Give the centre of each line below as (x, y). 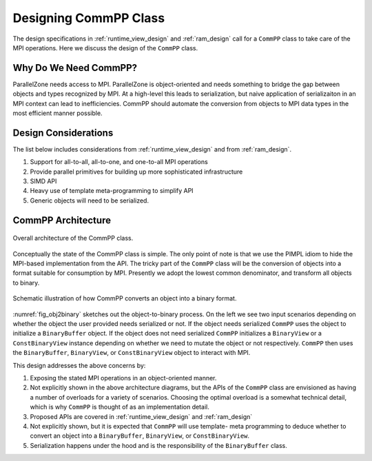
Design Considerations (63, 133)
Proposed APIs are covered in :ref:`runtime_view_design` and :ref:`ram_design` (141, 416)
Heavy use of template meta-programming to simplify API (112, 191)
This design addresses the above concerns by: (79, 365)
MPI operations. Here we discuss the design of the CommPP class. (105, 48)
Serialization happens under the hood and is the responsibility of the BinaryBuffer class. (158, 445)
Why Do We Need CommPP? (75, 68)
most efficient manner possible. (58, 113)
